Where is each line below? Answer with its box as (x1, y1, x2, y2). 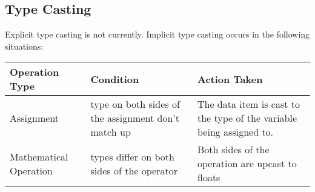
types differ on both (90, 149, 174, 164)
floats (197, 170, 220, 185)
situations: (5, 39, 44, 52)
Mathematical (10, 149, 68, 164)
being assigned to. (197, 125, 274, 139)
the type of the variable (197, 111, 297, 125)
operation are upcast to (197, 156, 297, 171)
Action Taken (197, 71, 263, 86)
